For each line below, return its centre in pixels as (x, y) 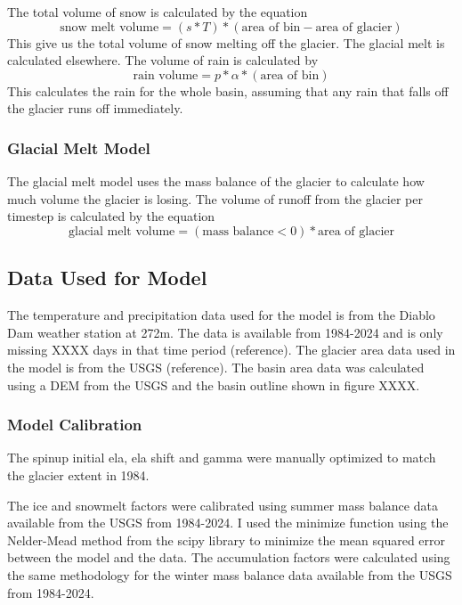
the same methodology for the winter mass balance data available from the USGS (230, 574)
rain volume (166, 75)
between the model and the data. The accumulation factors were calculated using (229, 557)
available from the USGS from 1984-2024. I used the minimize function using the (228, 523)
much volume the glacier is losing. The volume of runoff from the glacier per (215, 198)
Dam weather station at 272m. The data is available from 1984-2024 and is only (225, 332)
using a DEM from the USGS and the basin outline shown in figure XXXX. (214, 384)
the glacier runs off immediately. (95, 108)
